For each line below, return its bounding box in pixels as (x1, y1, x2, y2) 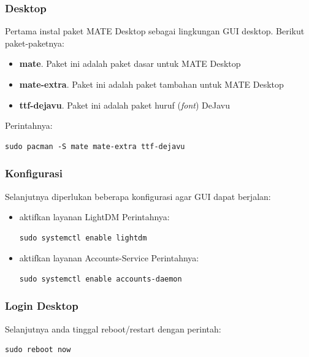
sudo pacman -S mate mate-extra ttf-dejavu (5, 142, 185, 151)
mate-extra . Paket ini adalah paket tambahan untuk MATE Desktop (19, 78, 284, 90)
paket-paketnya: (5, 36, 64, 49)
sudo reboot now (5, 345, 71, 355)
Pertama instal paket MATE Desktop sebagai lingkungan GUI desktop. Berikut (5, 25, 305, 37)
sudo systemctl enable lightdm (19, 233, 147, 242)
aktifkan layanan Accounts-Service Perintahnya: (19, 251, 199, 264)
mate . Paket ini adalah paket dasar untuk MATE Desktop (19, 57, 241, 70)
